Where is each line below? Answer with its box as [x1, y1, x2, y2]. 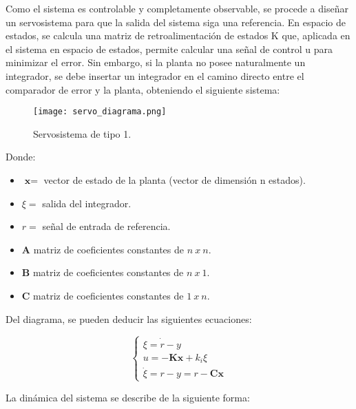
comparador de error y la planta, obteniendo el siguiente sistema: [6, 82, 280, 96]
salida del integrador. [42, 196, 132, 210]
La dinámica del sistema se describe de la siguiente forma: [6, 390, 250, 404]
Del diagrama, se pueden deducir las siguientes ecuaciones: [6, 311, 252, 326]
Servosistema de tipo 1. [33, 126, 132, 140]
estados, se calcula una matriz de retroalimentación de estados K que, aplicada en [6, 28, 350, 43]
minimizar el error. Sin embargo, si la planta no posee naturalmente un [6, 55, 306, 70]
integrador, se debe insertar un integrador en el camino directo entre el [6, 68, 304, 83]
